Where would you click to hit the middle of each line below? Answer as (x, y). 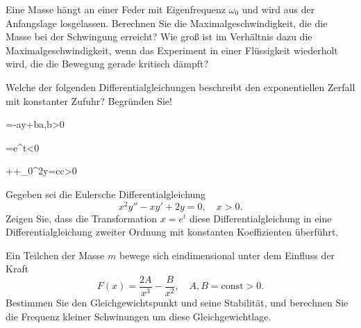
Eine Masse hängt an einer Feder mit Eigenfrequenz (116, 9)
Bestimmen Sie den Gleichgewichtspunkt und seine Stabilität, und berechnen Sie (177, 303)
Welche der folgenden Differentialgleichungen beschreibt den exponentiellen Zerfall (180, 87)
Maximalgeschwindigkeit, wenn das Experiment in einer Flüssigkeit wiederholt (172, 50)
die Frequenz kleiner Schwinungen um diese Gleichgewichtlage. (138, 316)
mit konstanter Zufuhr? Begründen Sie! (89, 100)
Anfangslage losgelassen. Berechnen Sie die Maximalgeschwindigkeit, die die (167, 23)
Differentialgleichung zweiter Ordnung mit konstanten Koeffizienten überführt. (172, 232)
